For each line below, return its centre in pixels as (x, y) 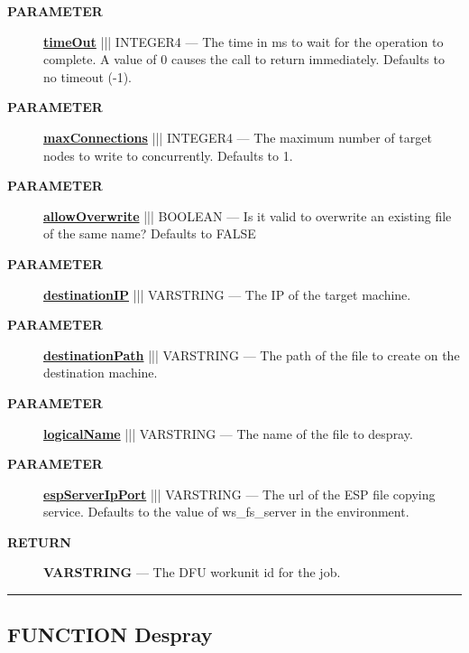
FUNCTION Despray (110, 634)
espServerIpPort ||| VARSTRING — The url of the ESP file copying (239, 494)
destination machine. (101, 373)
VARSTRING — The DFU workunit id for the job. (192, 572)
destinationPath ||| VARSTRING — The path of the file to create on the (252, 354)
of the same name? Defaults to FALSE (150, 233)
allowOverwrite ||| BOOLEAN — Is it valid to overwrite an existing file (248, 215)
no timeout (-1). (87, 76)
